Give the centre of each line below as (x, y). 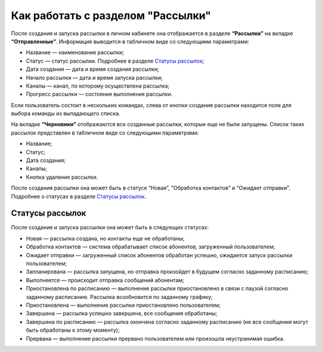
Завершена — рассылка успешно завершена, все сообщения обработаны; (122, 313)
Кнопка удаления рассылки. (62, 177)
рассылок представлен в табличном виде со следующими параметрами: (105, 133)
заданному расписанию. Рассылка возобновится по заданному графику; (119, 297)
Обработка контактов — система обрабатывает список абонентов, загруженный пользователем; (151, 247)
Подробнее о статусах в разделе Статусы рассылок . (78, 196)
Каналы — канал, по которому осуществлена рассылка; (98, 86)
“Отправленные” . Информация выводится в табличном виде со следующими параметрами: (130, 41)
